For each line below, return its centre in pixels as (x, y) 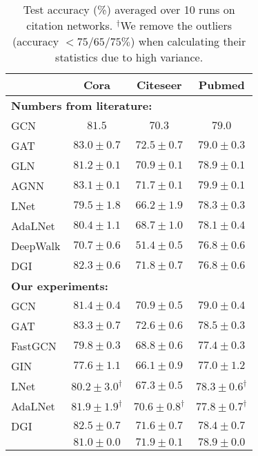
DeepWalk (36, 246)
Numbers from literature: (82, 105)
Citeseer (159, 85)
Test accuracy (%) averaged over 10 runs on (129, 9)
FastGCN (34, 346)
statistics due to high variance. (129, 57)
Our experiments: (60, 286)
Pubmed (221, 85)
